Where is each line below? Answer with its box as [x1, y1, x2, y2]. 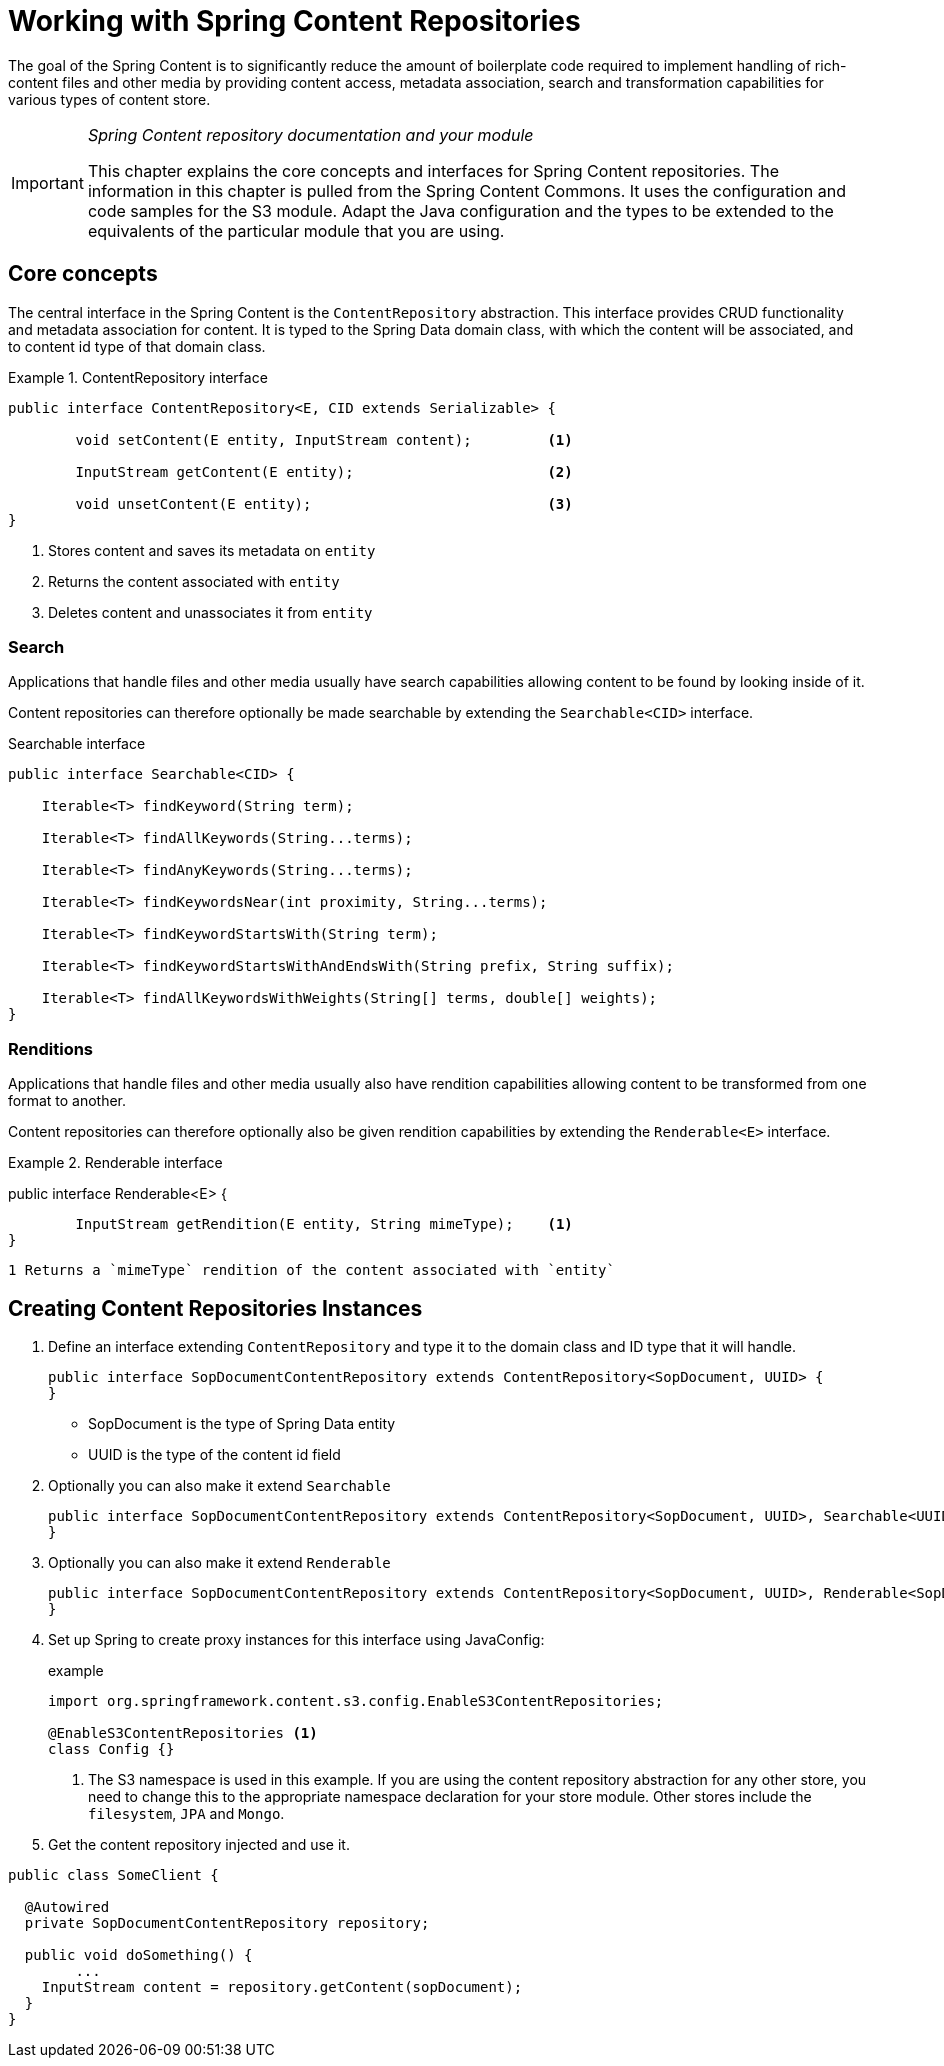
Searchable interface [8, 735, 146, 753]
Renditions [8, 1038, 94, 1059]
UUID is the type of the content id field [88, 1445, 341, 1463]
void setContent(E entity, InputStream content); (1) [75, 431, 573, 448]
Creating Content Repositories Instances [8, 1295, 423, 1321]
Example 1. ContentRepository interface [8, 368, 268, 386]
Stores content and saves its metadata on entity [48, 541, 376, 559]
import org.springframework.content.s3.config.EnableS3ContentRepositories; [48, 1692, 664, 1709]
